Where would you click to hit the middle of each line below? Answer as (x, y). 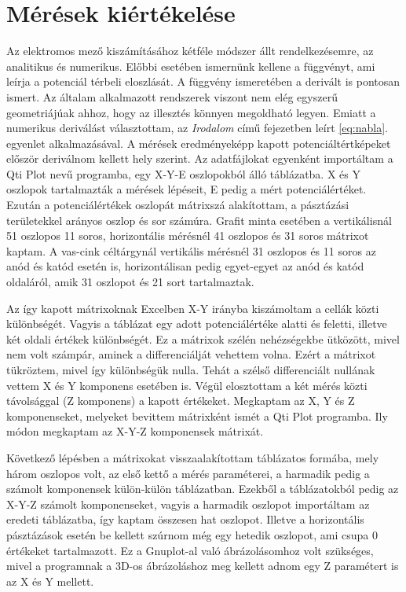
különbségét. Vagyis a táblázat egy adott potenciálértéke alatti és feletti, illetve (197, 324)
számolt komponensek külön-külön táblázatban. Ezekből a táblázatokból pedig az (203, 489)
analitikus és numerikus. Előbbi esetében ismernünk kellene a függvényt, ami (191, 66)
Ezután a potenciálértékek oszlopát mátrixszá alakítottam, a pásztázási (178, 205)
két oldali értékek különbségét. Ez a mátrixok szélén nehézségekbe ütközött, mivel (203, 338)
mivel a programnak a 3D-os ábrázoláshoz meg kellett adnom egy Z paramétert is (203, 566)
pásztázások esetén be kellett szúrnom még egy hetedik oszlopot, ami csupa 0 (192, 534)
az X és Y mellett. (50, 581)
